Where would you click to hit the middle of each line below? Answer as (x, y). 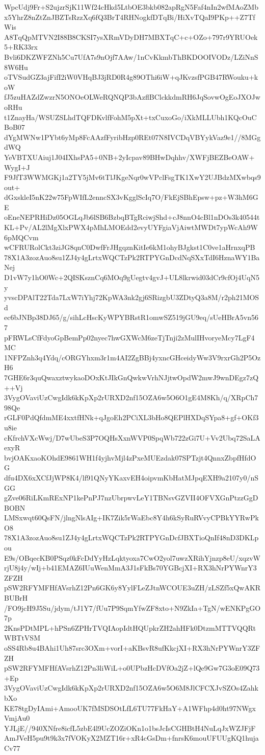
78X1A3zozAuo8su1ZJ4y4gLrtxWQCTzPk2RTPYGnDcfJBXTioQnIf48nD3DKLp (131, 537)
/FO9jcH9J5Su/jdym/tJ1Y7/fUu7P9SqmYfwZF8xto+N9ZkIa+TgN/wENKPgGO (132, 608)
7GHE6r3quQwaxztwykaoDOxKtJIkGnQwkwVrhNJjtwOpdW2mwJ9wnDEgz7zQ (131, 377)
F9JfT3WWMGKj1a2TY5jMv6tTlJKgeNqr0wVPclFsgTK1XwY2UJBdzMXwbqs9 (132, 177)
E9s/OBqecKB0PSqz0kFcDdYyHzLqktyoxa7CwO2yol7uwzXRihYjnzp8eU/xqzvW (132, 557)
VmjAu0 (17, 718)
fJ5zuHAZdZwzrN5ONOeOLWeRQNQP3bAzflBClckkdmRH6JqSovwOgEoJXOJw (132, 97)
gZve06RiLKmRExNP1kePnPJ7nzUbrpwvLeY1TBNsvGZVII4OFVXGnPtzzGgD (131, 498)
